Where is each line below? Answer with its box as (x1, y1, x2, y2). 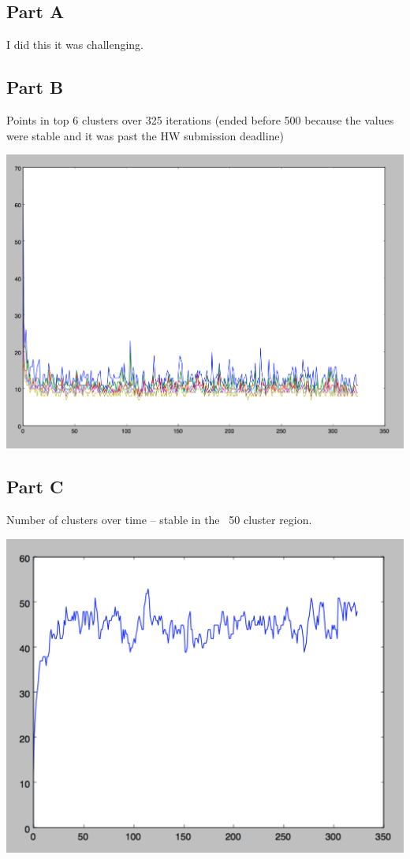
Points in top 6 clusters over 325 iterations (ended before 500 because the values (6, 112, 394, 128)
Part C (6, 474, 64, 499)
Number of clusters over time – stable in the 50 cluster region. (6, 511, 312, 527)
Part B (6, 75, 64, 99)
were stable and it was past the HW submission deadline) (6, 127, 285, 143)
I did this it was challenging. (6, 36, 143, 53)
